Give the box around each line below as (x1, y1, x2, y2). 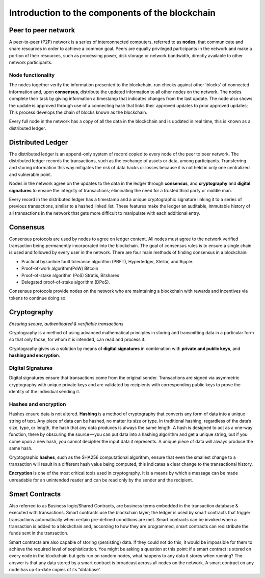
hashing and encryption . (9, 352, 60, 358)
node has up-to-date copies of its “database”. (9, 567, 102, 573)
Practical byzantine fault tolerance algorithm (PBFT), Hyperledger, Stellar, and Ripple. (21, 258, 194, 264)
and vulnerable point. (9, 172, 53, 177)
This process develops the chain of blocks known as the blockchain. (9, 109, 147, 115)
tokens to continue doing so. (9, 295, 67, 301)
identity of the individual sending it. (9, 389, 80, 395)
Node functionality (9, 72, 55, 78)
